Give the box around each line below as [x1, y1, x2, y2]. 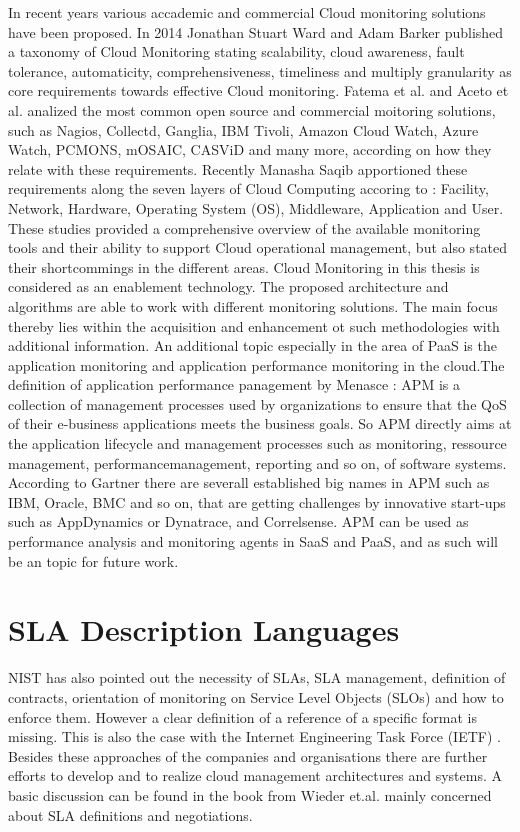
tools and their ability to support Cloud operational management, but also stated [8, 237, 508, 258]
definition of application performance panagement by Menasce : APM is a [8, 374, 460, 395]
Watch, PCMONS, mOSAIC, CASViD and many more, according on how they [8, 139, 492, 160]
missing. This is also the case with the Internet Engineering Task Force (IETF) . [8, 726, 501, 747]
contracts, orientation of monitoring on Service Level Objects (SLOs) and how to [8, 686, 504, 707]
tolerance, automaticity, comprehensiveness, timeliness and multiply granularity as [8, 60, 512, 81]
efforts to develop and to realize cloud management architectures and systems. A [8, 765, 502, 786]
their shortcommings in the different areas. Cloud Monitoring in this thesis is [8, 256, 480, 277]
